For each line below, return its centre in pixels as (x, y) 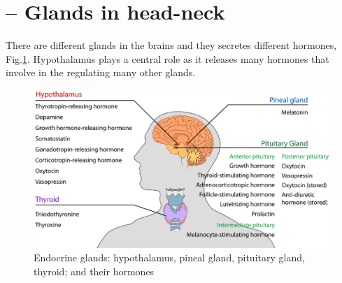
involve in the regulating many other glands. (101, 72)
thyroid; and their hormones (94, 271)
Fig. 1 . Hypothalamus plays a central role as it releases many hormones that (168, 58)
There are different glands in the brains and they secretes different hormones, (171, 45)
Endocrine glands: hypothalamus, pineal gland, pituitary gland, (169, 257)
